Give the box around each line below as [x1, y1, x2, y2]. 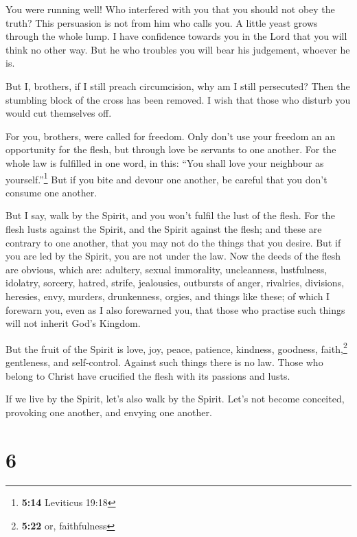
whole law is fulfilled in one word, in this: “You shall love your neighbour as [5, 155, 324, 170]
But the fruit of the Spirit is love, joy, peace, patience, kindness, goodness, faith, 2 [5, 339, 347, 356]
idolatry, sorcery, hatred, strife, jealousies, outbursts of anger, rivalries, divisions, [5, 275, 345, 290]
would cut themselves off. [5, 106, 112, 120]
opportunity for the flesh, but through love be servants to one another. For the [5, 142, 336, 157]
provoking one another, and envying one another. [5, 404, 212, 419]
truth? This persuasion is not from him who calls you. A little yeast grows [5, 15, 318, 30]
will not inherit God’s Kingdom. [5, 316, 141, 330]
